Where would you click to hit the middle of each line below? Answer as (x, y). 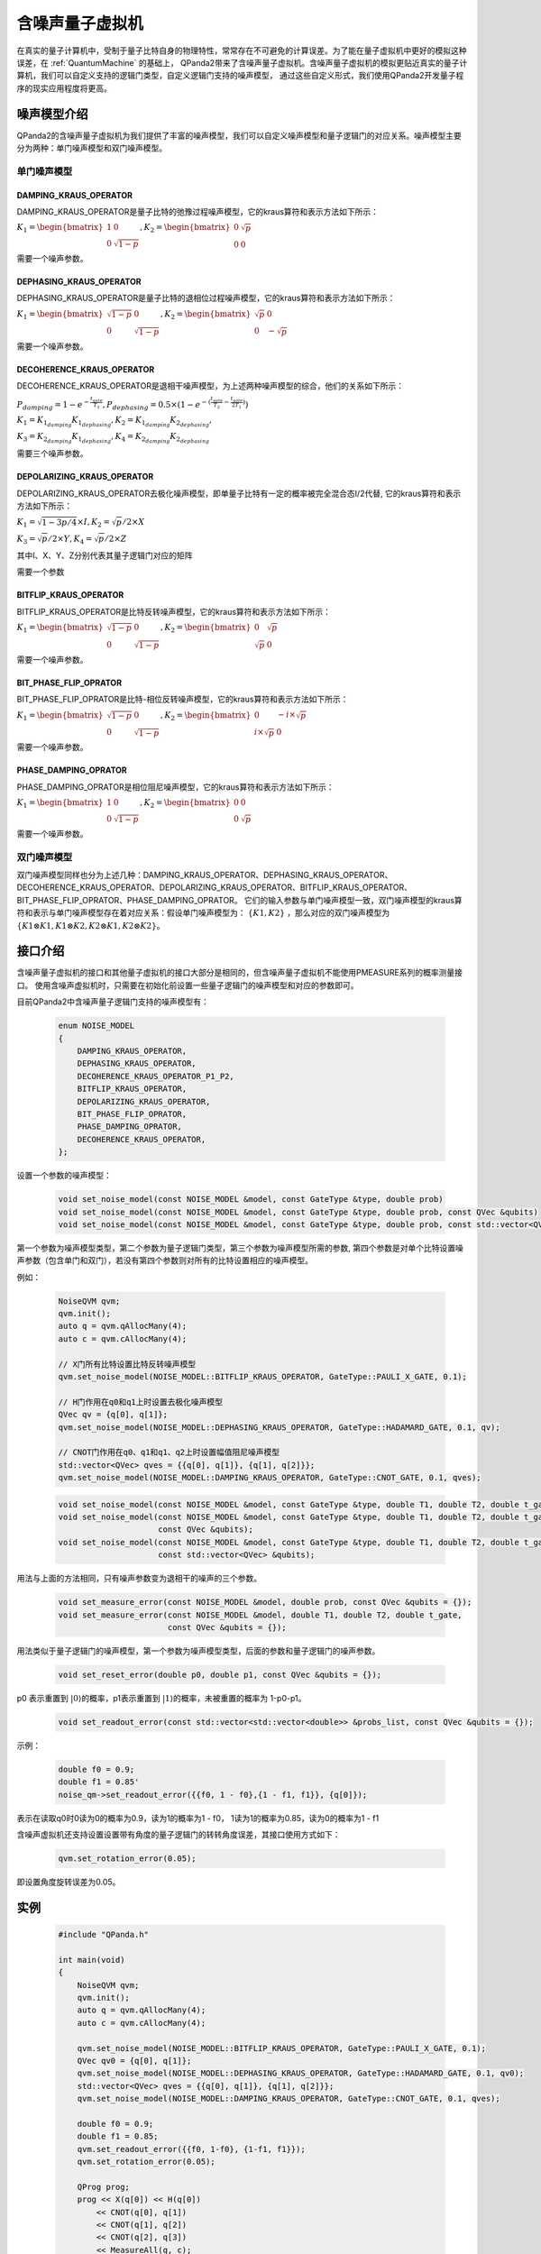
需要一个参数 (41, 572)
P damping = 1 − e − (53, 405)
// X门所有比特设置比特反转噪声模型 (127, 1364)
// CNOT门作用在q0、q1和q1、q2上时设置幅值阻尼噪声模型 (169, 1452)
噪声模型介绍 (52, 114)
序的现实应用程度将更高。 (64, 88)
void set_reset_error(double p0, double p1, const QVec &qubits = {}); (220, 1674)
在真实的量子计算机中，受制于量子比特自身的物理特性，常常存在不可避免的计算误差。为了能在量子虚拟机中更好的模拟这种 (242, 50)
